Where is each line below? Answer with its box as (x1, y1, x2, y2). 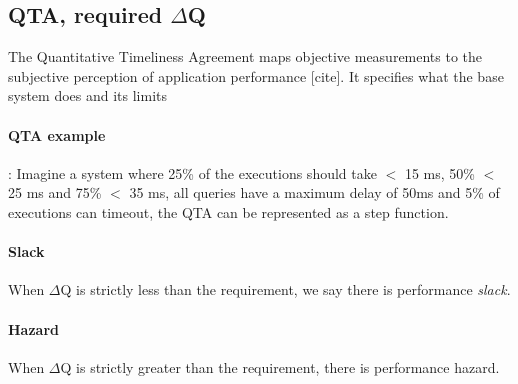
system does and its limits (8, 85, 168, 106)
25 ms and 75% (8, 182, 102, 203)
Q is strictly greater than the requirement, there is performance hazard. (60, 356, 500, 377)
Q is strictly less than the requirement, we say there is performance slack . (60, 279, 511, 300)
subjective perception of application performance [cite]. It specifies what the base (8, 65, 504, 86)
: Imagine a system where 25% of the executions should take (8, 162, 377, 183)
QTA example (8, 124, 106, 145)
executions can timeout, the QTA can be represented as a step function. (8, 201, 449, 222)
